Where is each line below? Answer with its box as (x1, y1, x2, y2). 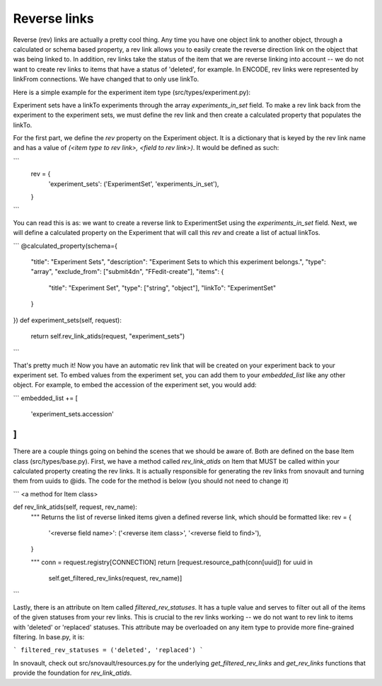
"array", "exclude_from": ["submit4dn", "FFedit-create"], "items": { (30, 268, 224, 276)
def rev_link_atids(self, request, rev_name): (13, 503, 137, 511)
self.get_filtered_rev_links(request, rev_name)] (48, 574, 183, 583)
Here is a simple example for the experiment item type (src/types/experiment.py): (13, 88, 251, 96)
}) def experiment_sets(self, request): (13, 316, 122, 324)
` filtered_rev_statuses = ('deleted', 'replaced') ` (13, 646, 204, 654)
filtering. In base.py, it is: (13, 633, 85, 641)
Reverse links (13, 11, 95, 26)
